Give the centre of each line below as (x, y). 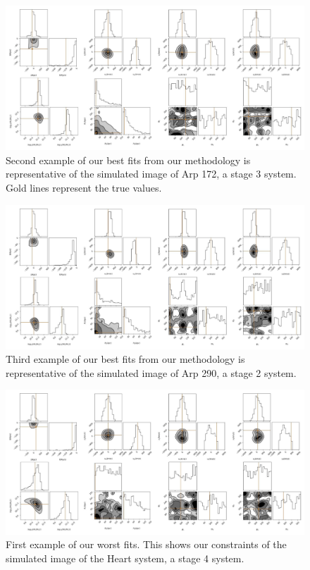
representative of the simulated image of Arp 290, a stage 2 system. (151, 372)
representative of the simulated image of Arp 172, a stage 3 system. (151, 174)
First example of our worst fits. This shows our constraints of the (146, 544)
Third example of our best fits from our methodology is (125, 359)
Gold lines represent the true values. (84, 187)
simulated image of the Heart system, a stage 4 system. (125, 558)
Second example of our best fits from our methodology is (128, 160)
